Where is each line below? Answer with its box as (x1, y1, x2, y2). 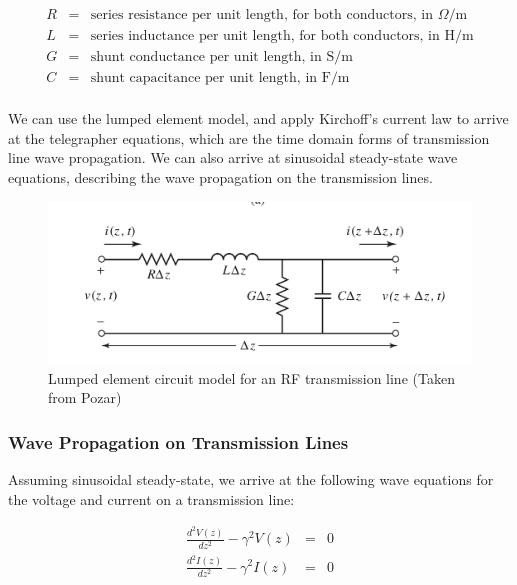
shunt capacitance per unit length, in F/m (90, 71, 350, 86)
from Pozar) (48, 387, 122, 408)
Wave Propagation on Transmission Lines (8, 429, 349, 454)
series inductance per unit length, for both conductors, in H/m (90, 29, 474, 44)
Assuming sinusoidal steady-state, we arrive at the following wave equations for (8, 469, 494, 490)
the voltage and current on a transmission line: (8, 488, 295, 509)
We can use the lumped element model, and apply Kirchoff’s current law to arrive (8, 108, 509, 129)
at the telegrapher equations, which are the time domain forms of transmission (8, 127, 490, 148)
